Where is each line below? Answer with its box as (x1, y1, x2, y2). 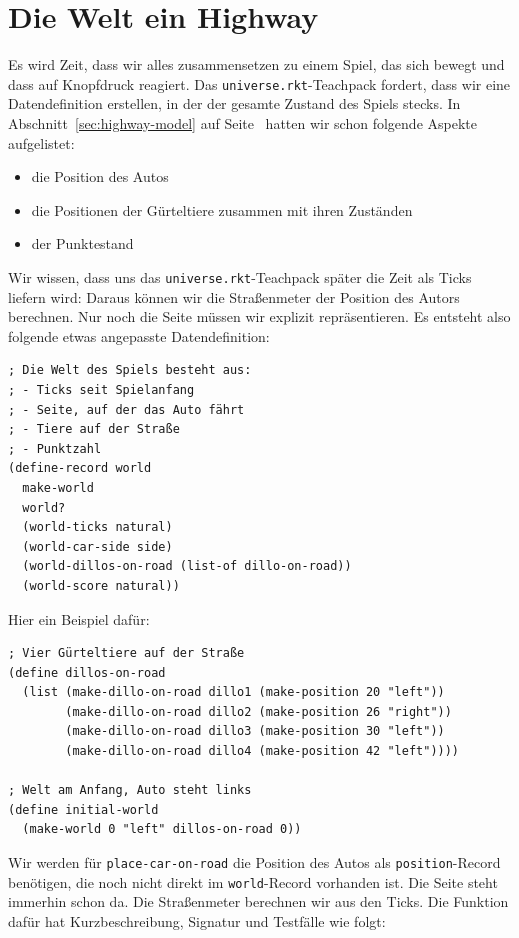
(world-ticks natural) (22, 520, 173, 535)
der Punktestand (31, 233, 134, 254)
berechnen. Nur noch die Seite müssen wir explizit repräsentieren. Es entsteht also (8, 306, 511, 327)
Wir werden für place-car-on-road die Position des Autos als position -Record (8, 852, 501, 873)
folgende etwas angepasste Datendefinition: (8, 325, 270, 346)
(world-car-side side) (22, 539, 173, 554)
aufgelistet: (8, 132, 75, 153)
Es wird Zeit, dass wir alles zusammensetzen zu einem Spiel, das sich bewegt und (8, 54, 505, 75)
